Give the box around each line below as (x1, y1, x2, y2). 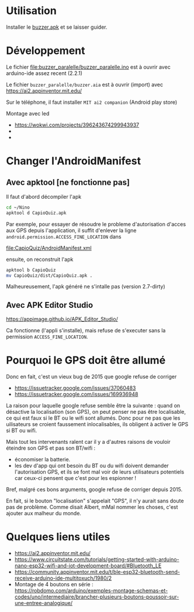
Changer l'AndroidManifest (6, 154, 141, 168)
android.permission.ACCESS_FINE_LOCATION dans (6, 233, 122, 240)
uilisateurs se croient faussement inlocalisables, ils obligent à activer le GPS (6, 421, 189, 428)
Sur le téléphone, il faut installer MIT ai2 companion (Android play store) (6, 98, 178, 106)
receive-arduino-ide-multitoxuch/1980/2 (14, 574, 112, 582)
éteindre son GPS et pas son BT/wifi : (6, 444, 96, 452)
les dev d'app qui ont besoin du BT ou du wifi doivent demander (14, 462, 169, 470)
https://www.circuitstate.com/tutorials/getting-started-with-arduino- (14, 556, 179, 563)
